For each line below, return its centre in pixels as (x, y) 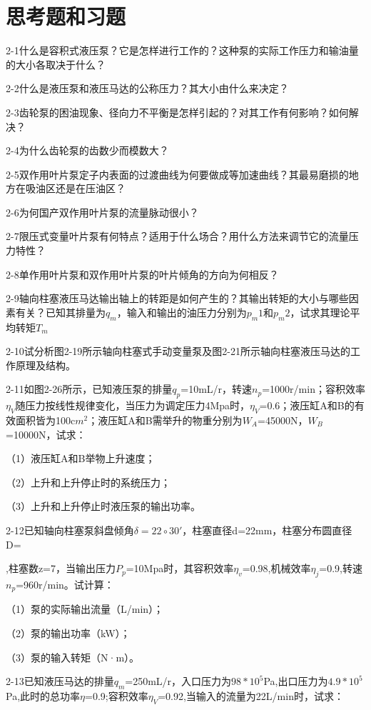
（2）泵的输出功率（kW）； (68, 633)
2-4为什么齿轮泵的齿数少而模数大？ (87, 150)
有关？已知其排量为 (60, 312)
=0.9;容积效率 (117, 696)
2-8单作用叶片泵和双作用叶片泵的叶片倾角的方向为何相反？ (142, 274)
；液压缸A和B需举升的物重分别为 (165, 420)
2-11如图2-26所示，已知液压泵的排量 (89, 389)
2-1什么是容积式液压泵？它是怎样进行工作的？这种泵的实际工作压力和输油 (177, 50)
